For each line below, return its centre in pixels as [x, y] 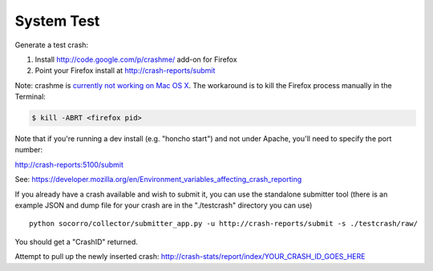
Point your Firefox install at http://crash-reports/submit [125, 71]
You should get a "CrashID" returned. [76, 241]
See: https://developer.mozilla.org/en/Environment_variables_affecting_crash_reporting [158, 180]
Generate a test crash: [51, 45]
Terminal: [30, 97]
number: [29, 150]
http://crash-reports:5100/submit [69, 164]
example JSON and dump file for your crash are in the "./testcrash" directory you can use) [164, 205]
